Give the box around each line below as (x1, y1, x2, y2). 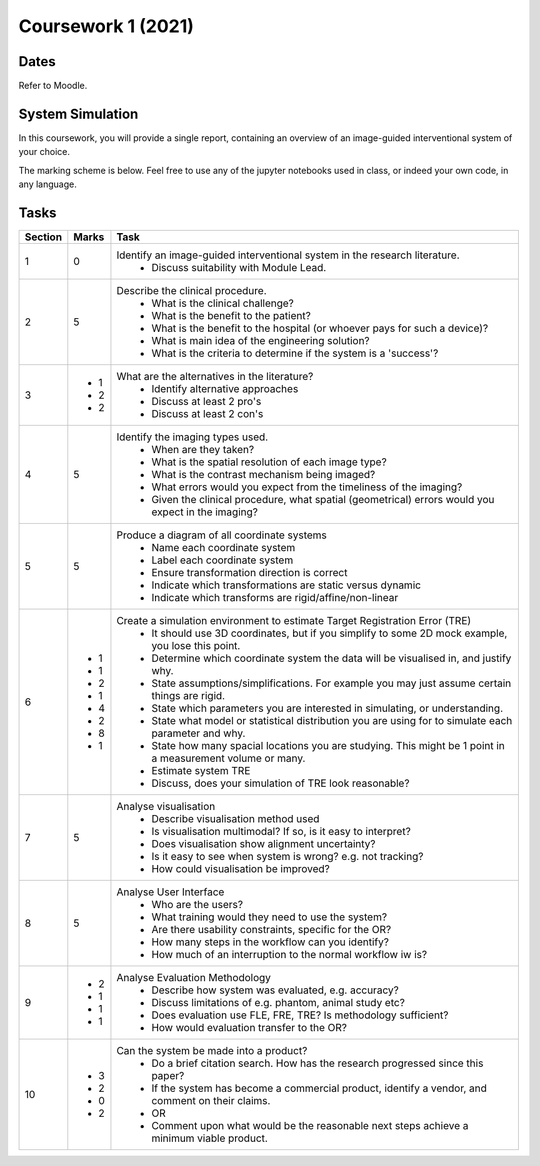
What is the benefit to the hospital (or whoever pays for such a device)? (151, 321, 489, 335)
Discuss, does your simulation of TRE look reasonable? (151, 776, 410, 790)
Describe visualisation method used (151, 812, 320, 826)
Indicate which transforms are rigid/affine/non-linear (151, 591, 399, 605)
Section (24, 230, 63, 244)
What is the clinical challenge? (151, 296, 295, 310)
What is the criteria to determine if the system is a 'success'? (151, 346, 439, 360)
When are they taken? (151, 443, 255, 457)
